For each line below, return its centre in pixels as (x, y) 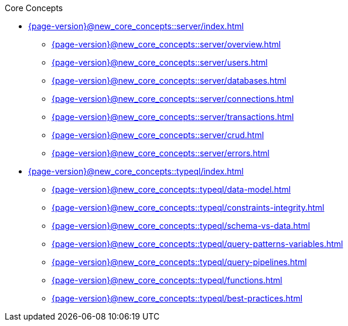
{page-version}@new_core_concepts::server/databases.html (169, 80)
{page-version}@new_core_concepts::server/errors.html (161, 153)
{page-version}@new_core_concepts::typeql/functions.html (167, 280)
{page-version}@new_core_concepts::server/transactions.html (173, 117)
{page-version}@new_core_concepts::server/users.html (160, 62)
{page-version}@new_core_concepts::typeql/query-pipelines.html (179, 262)
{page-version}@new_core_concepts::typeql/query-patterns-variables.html (197, 244)
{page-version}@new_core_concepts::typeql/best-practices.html (177, 298)
